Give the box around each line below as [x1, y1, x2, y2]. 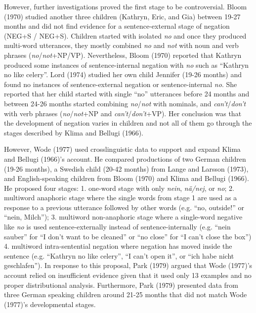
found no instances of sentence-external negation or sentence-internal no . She [4, 79, 237, 89]
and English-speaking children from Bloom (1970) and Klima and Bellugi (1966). [4, 173, 249, 183]
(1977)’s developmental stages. [4, 299, 96, 309]
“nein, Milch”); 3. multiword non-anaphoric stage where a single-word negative [4, 212, 243, 222]
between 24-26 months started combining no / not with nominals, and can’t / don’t [4, 98, 246, 108]
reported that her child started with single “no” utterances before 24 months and [4, 89, 250, 99]
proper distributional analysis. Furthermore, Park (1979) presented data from [4, 279, 239, 290]
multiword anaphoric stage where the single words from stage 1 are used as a [4, 192, 237, 203]
